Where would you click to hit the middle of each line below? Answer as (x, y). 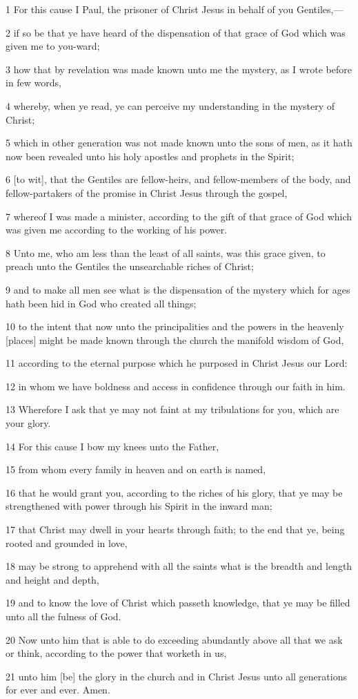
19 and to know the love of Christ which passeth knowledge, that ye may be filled (178, 603)
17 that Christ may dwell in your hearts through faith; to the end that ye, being (175, 529)
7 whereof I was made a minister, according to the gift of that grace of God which (179, 216)
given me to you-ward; (53, 46)
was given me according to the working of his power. (117, 230)
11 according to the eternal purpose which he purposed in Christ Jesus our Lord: (177, 363)
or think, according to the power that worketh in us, (116, 653)
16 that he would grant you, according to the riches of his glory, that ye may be (174, 492)
